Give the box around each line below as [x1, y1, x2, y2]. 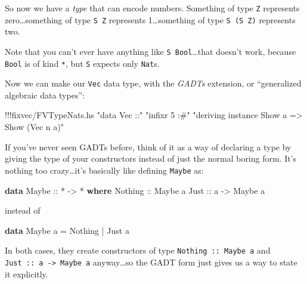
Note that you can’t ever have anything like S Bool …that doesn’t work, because [5, 45, 296, 57]
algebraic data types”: [5, 88, 85, 101]
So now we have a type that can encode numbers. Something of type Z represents [5, 2, 300, 14]
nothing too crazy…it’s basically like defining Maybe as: [5, 163, 204, 176]
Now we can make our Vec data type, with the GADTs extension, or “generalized [5, 77, 302, 89]
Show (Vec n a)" [5, 121, 64, 133]
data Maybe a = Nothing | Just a [5, 224, 129, 236]
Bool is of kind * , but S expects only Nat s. [5, 57, 160, 69]
